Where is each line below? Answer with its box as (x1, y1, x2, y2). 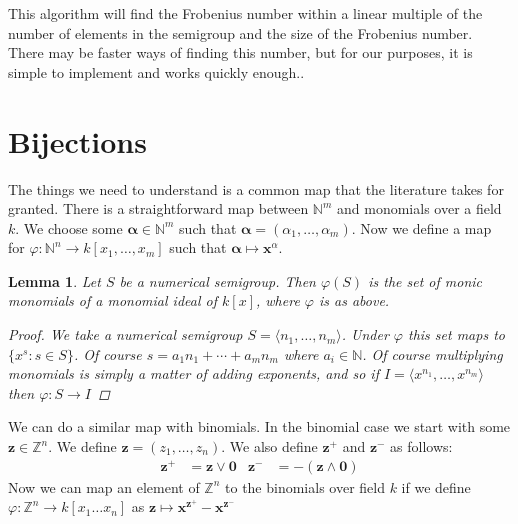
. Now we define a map (351, 217, 492, 238)
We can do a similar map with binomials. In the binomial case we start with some (8, 416, 511, 437)
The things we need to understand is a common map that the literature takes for (8, 178, 504, 199)
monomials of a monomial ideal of (8, 290, 217, 311)
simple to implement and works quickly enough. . (8, 61, 305, 82)
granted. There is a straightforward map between (8, 198, 309, 219)
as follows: (390, 436, 453, 457)
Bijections (8, 120, 147, 161)
